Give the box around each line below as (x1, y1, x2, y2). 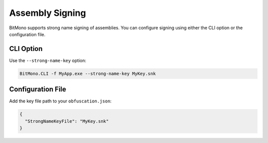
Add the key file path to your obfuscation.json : (9, 98, 112, 104)
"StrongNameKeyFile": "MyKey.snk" (25, 118, 109, 124)
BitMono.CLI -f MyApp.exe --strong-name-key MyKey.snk (19, 71, 156, 76)
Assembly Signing (9, 7, 86, 18)
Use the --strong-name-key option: (9, 57, 86, 63)
